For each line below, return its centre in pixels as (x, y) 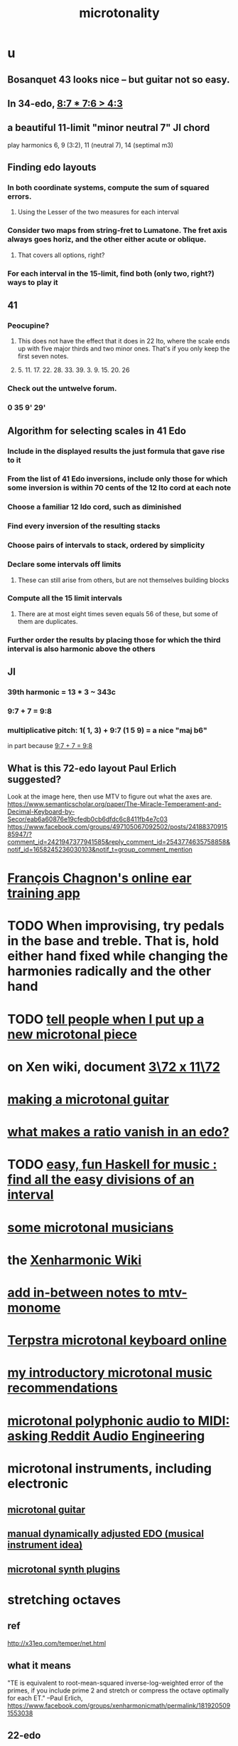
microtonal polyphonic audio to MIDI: (119, 1421)
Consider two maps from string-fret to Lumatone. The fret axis (117, 231)
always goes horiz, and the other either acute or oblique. (107, 239)
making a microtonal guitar (88, 1100)
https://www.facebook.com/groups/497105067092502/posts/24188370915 (118, 827)
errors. (20, 197)
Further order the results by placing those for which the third (114, 640)
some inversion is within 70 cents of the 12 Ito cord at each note (119, 488)
